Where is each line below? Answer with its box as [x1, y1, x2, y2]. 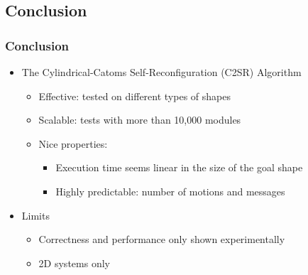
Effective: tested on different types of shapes [38, 88, 231, 103]
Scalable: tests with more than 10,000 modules [38, 112, 241, 127]
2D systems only [38, 255, 110, 270]
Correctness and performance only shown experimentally [38, 232, 285, 247]
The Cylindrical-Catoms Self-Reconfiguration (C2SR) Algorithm [21, 65, 302, 79]
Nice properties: [38, 136, 108, 151]
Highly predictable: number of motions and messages [55, 183, 285, 198]
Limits [21, 207, 50, 222]
